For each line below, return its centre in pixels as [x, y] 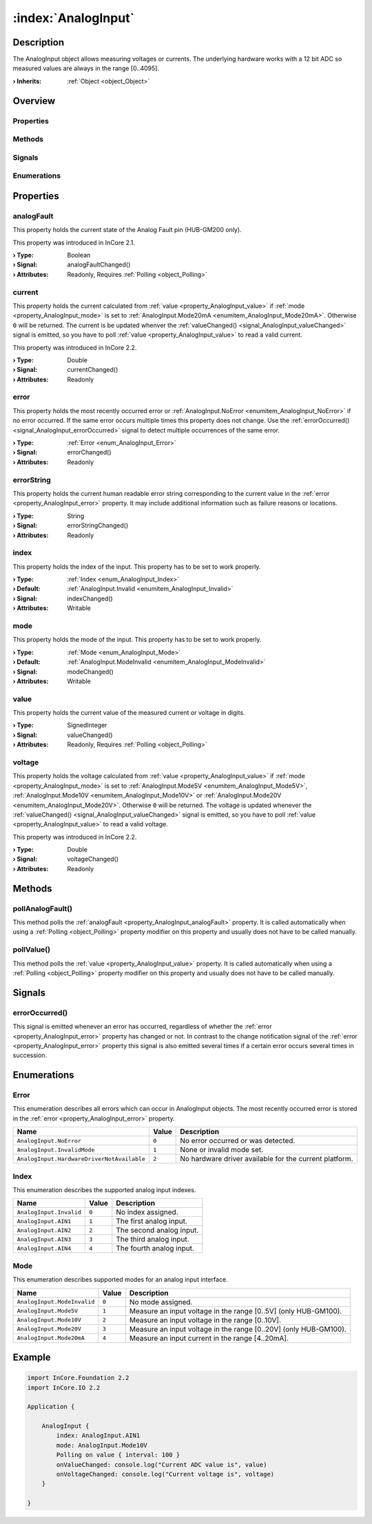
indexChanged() [90, 598]
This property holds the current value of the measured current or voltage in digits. [129, 713]
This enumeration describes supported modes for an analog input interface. [120, 1280]
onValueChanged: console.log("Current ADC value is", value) [162, 1464]
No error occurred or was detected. [238, 1141]
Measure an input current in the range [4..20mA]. [209, 1338]
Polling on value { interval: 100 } [118, 1455]
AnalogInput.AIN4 [44, 1248]
